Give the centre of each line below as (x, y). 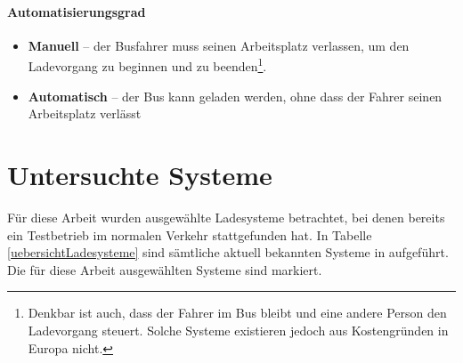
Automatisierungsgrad (77, 11)
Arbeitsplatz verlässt (85, 113)
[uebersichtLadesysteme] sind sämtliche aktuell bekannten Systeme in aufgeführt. (228, 252)
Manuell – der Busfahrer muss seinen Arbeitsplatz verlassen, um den (219, 45)
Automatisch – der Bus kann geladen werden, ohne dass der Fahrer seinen (235, 96)
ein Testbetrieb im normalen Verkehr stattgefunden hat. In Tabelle (190, 234)
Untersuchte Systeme (140, 175)
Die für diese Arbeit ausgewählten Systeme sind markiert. (165, 269)
